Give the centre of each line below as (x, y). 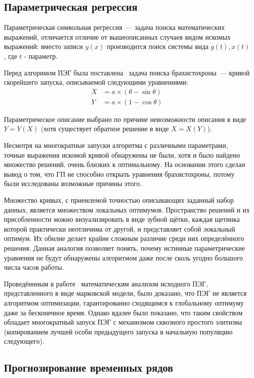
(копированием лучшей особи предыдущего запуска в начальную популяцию (118, 331)
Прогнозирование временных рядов (89, 367)
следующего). (24, 341)
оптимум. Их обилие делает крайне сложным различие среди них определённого (124, 238)
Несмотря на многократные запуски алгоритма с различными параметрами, (116, 145)
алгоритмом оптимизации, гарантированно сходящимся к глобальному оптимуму (124, 302)
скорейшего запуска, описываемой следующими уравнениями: (96, 82)
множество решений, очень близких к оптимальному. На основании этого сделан (125, 164)
